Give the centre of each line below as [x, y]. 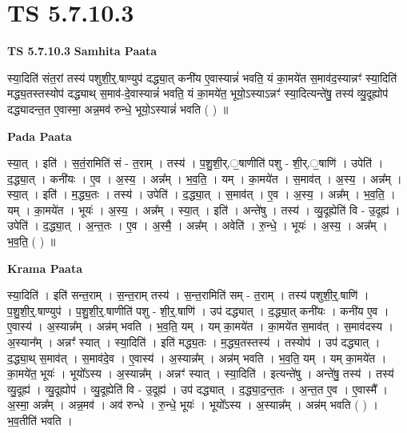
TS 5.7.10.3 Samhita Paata [82, 51]
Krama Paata [45, 268]
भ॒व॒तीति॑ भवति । [40, 420]
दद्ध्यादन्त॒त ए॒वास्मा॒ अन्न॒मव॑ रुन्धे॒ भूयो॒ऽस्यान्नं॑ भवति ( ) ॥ [118, 108]
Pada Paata [40, 136]
